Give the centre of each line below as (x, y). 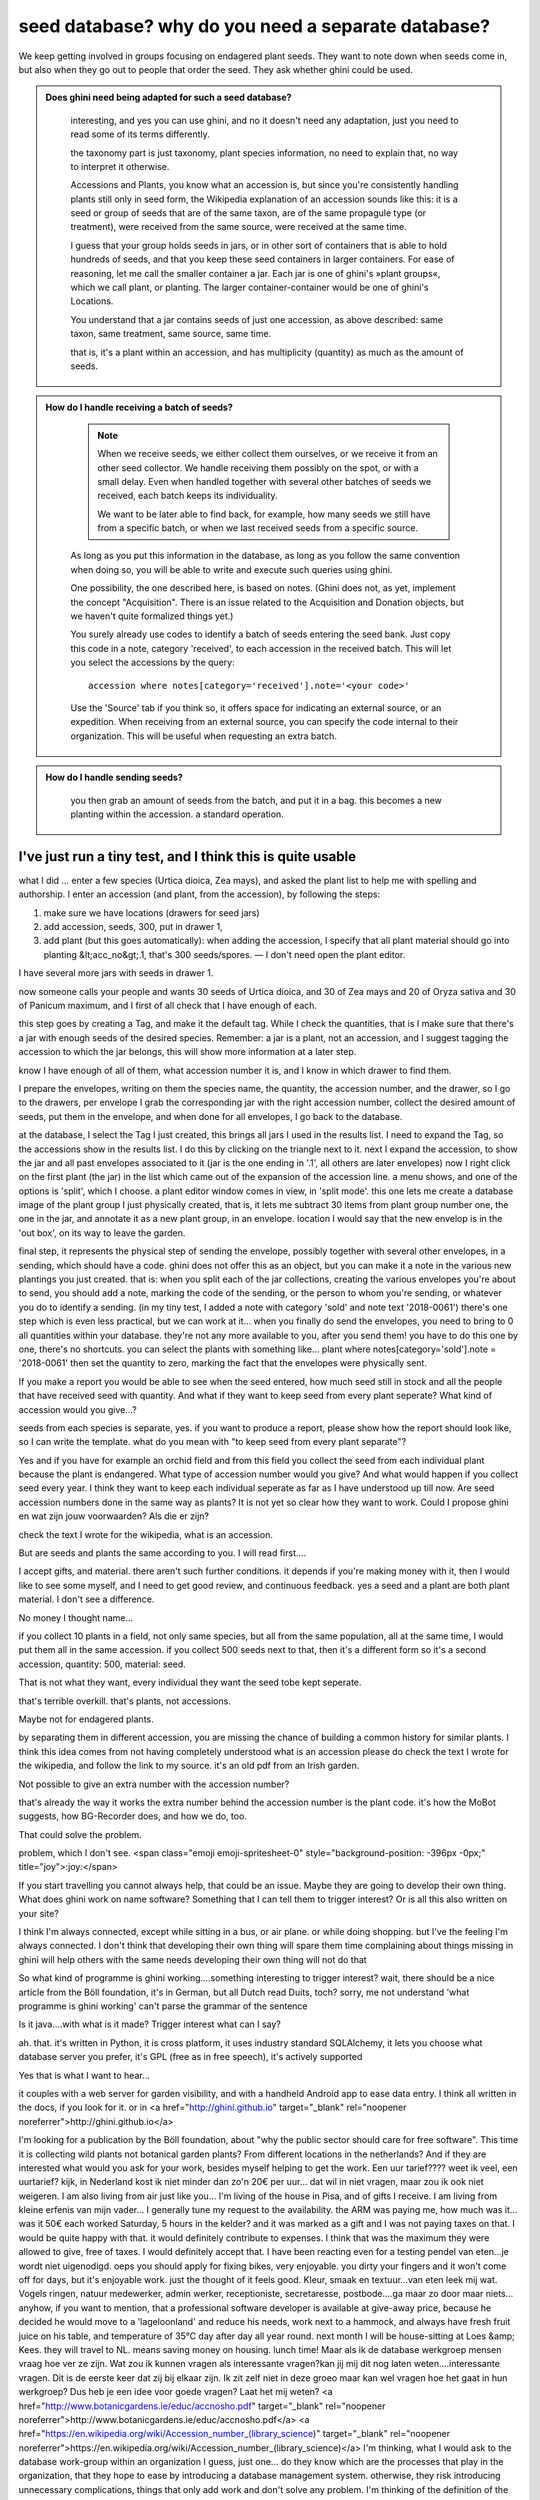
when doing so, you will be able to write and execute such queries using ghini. (231, 569)
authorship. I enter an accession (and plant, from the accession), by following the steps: (199, 894)
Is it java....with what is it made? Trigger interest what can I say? (150, 2024)
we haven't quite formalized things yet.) (152, 616)
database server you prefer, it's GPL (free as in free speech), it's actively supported (190, 2057)
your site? (39, 1913)
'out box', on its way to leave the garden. (102, 1232)
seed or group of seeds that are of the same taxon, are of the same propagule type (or (248, 213)
